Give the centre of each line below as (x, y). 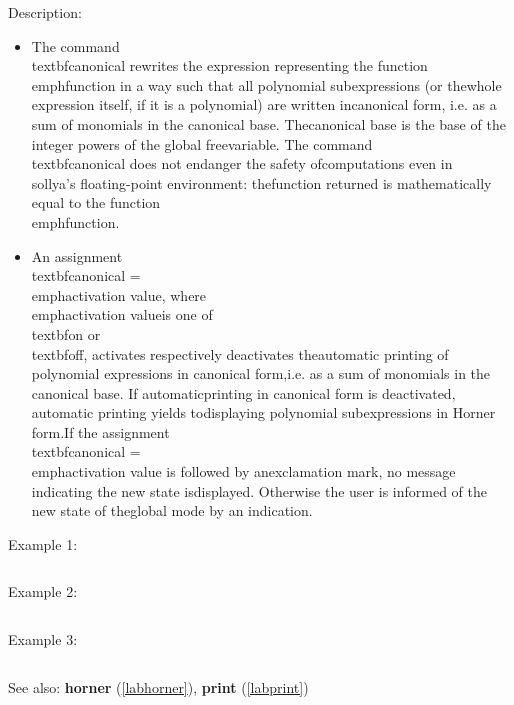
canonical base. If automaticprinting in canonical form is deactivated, (243, 392)
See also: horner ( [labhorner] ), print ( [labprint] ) (158, 686)
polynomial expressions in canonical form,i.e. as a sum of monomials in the (261, 373)
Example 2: (43, 591)
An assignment (77, 255)
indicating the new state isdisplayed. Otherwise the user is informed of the (259, 490)
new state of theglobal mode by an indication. (172, 510)
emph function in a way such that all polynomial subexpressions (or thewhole (266, 84)
